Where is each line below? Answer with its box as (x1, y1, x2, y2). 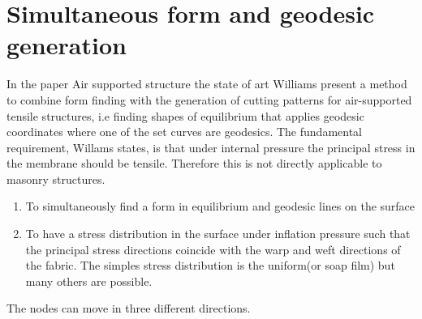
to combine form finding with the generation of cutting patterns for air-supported (6, 91, 412, 108)
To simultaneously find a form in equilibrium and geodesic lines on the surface (25, 198, 416, 215)
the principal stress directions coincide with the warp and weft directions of (25, 240, 401, 257)
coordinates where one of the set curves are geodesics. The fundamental (6, 123, 362, 140)
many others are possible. (25, 272, 153, 289)
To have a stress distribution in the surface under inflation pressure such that (25, 225, 411, 242)
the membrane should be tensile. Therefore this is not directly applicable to (6, 155, 382, 172)
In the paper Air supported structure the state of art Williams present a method (6, 75, 407, 92)
